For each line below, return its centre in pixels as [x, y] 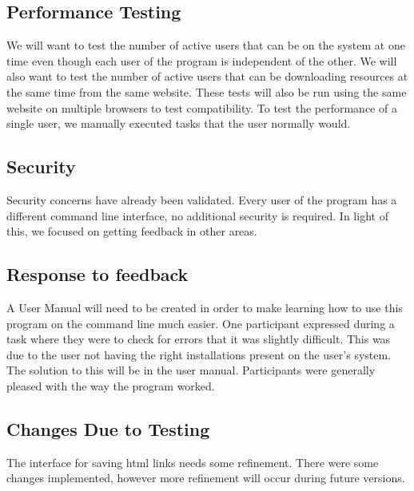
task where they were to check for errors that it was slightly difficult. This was [199, 339]
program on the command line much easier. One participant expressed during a [201, 323]
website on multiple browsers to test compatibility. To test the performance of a [202, 107]
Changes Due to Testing [108, 428]
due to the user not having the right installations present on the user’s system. [199, 354]
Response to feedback [98, 274]
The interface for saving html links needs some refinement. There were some [193, 462]
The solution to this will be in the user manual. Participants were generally [191, 370]
